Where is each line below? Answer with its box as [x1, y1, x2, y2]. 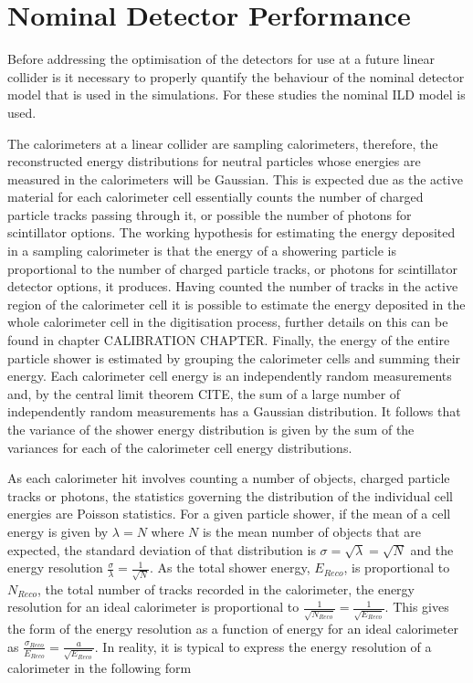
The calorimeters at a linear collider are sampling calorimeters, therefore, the [7, 133, 438, 152]
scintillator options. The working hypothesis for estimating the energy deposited [7, 223, 456, 242]
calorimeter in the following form [7, 658, 192, 678]
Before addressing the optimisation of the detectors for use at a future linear [7, 49, 435, 68]
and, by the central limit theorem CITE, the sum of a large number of [7, 384, 401, 403]
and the [410, 540, 454, 559]
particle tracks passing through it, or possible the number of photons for [7, 205, 412, 224]
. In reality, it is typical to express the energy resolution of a [94, 636, 432, 656]
